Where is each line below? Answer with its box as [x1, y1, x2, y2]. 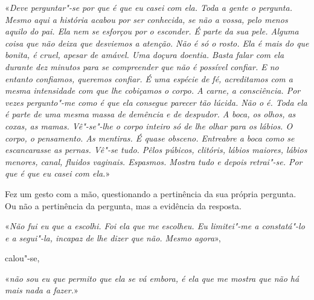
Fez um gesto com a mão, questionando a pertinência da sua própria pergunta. [5, 187, 296, 200]
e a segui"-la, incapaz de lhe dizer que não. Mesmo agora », [5, 231, 221, 244]
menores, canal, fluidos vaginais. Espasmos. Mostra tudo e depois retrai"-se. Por [5, 155, 303, 168]
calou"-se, [5, 252, 40, 264]
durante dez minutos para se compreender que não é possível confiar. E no [5, 60, 279, 73]
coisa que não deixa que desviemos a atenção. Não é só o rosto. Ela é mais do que [5, 36, 309, 49]
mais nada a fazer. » [5, 284, 78, 296]
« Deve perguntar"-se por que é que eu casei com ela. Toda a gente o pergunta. [5, 1, 292, 13]
